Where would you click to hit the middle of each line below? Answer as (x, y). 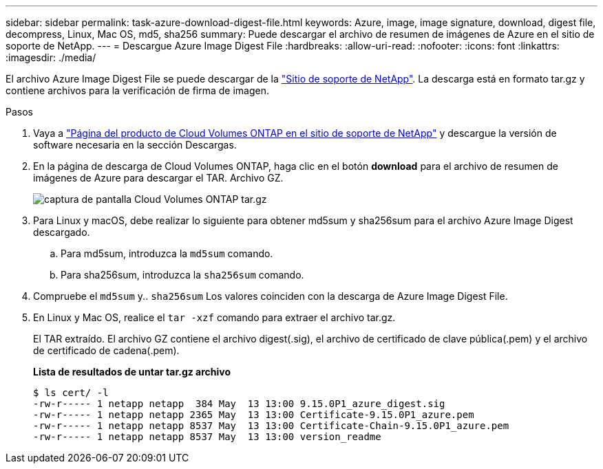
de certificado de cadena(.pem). (106, 350)
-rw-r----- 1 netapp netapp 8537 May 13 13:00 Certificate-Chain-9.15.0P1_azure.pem (271, 426)
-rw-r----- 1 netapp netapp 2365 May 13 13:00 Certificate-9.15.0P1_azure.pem (254, 415)
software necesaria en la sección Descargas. (135, 145)
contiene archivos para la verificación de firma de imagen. (138, 90)
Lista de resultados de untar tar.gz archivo (132, 372)
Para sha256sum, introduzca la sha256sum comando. (182, 275)
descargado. (62, 232)
